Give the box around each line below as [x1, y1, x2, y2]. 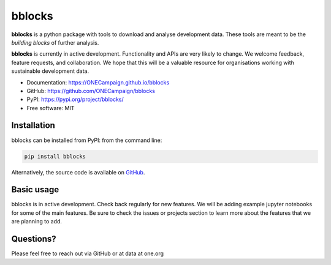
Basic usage [11, 184, 59, 195]
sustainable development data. [11, 67, 89, 75]
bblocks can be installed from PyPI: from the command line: [11, 136, 162, 144]
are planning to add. [11, 218, 63, 225]
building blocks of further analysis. [11, 39, 99, 46]
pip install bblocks [24, 153, 86, 160]
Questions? [11, 234, 56, 244]
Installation [11, 120, 55, 131]
